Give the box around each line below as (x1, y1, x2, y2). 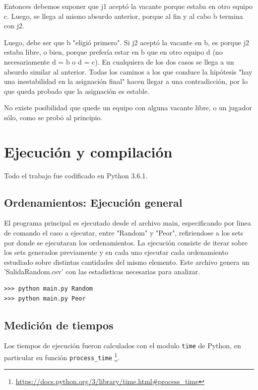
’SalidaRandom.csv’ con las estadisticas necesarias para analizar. (4, 266, 200, 277)
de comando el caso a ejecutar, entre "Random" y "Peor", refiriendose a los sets (4, 228, 244, 238)
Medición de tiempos (4, 317, 114, 332)
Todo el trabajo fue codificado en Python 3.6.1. (4, 170, 148, 180)
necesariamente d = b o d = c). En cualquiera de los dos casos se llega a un (4, 56, 234, 67)
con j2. (4, 20, 24, 31)
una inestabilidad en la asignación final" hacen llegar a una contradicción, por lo (4, 76, 248, 86)
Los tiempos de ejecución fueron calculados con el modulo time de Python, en (4, 340, 241, 351)
